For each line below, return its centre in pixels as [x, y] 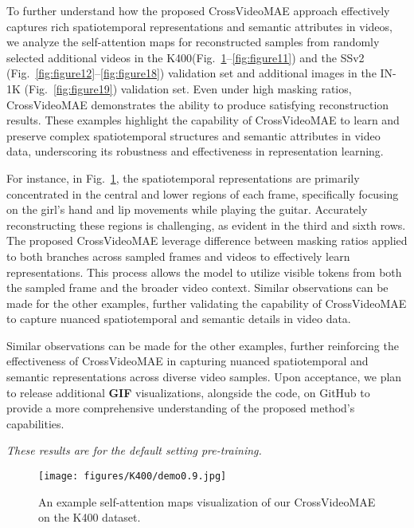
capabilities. [35, 423]
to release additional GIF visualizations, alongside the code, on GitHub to [188, 392]
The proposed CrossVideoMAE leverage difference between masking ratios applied [207, 240]
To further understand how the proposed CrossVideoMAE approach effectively [198, 10]
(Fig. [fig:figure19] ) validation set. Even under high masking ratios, [188, 88]
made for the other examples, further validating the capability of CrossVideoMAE [207, 303]
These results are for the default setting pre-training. [134, 450]
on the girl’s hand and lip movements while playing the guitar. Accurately [187, 209]
